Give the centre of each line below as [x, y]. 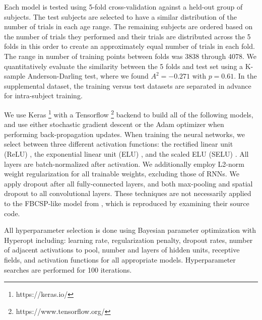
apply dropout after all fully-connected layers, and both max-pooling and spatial [128, 183]
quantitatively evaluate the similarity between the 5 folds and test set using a [124, 66]
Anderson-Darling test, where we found [88, 76]
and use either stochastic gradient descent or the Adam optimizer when [114, 124]
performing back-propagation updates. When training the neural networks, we [125, 134]
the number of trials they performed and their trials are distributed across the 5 [127, 36]
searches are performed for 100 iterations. [68, 269]
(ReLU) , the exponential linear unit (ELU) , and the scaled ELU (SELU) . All [126, 153]
